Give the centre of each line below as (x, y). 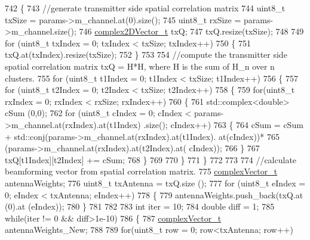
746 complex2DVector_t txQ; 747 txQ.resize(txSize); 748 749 (191, 31)
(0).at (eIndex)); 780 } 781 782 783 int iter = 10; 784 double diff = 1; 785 (140, 206)
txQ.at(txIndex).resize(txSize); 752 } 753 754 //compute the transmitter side (146, 54)
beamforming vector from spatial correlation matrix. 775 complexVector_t (141, 171)
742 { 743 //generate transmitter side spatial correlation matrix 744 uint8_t (145, 8)
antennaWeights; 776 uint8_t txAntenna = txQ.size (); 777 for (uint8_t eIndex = (155, 183)
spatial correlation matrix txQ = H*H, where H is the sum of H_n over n (140, 66)
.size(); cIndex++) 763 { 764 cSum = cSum (223, 124)
